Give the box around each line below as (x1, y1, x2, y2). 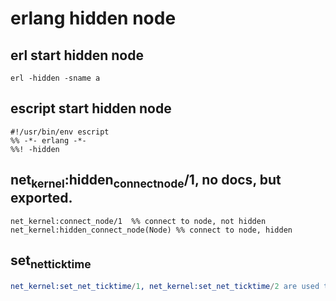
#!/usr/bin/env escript (10, 127, 110, 137)
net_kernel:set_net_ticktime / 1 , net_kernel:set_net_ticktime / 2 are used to (10, 281, 333, 291)
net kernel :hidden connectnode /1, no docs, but (10, 172, 282, 191)
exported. (10, 190, 73, 207)
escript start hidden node (10, 100, 172, 117)
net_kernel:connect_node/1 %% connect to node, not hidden (10, 216, 267, 226)
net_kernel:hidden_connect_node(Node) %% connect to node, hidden (10, 225, 293, 235)
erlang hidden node (10, 7, 177, 30)
